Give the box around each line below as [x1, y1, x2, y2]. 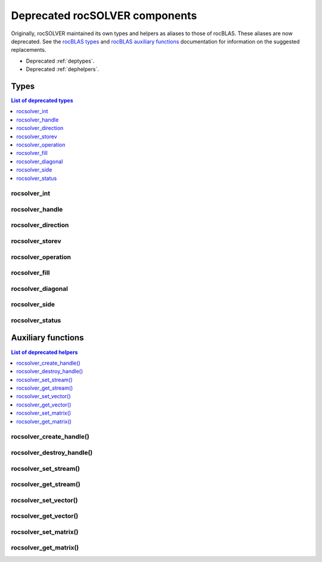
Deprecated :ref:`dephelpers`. [26, 66, 100, 73]
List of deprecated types [11, 97, 73, 104]
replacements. [11, 46, 47, 54]
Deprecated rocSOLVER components [11, 9, 197, 22]
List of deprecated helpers [11, 349, 78, 356]
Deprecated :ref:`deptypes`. [26, 57, 95, 64]
